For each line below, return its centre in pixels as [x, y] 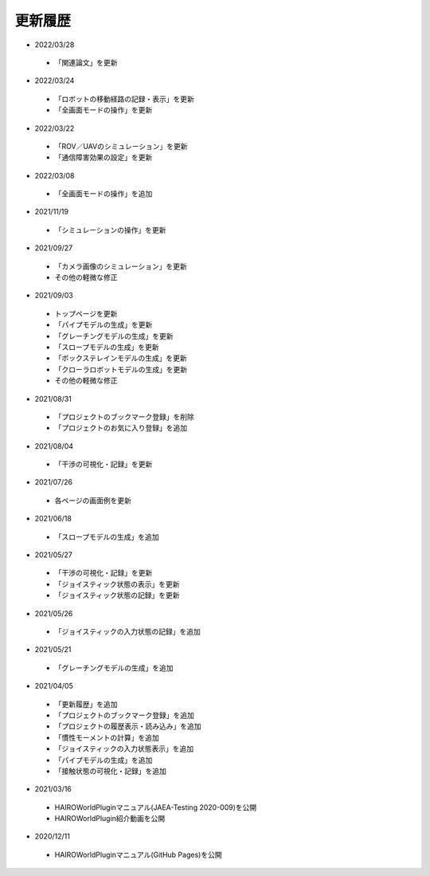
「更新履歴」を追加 [86, 704]
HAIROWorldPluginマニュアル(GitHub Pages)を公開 [138, 854]
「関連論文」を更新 [86, 62]
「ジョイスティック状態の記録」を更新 [117, 595]
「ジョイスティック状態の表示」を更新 [117, 584]
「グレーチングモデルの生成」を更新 [114, 336]
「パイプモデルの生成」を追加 [104, 760]
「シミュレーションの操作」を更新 [110, 230]
